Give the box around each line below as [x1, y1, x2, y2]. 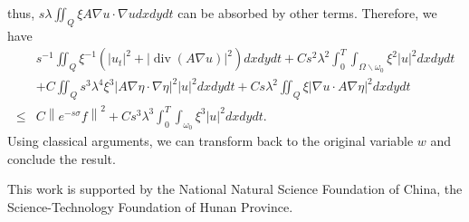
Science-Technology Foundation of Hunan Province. [7, 197, 293, 216]
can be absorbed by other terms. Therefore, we [177, 4, 437, 22]
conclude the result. [7, 149, 116, 168]
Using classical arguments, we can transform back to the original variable [7, 130, 414, 150]
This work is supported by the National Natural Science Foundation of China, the [7, 179, 463, 198]
